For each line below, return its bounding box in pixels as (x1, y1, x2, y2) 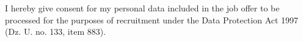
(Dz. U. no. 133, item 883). (5, 25, 106, 38)
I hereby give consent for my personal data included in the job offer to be (5, 2, 280, 14)
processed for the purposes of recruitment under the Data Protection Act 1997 (5, 13, 299, 26)
